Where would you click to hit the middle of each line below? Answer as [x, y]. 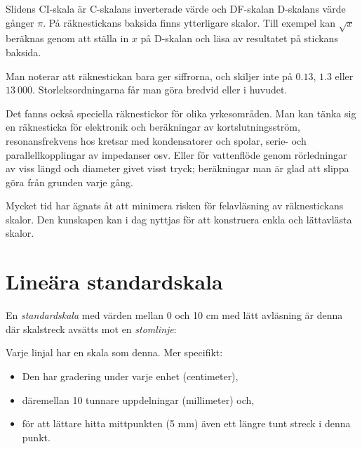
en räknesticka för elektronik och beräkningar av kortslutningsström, [153, 127]
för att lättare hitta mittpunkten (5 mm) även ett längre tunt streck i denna [186, 423]
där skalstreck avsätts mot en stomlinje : [91, 328]
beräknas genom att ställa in [67, 38]
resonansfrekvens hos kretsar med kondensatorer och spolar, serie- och [156, 140]
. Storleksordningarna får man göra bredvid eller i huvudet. [160, 90]
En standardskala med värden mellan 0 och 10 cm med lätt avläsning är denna [174, 315]
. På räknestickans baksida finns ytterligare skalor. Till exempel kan [189, 22]
